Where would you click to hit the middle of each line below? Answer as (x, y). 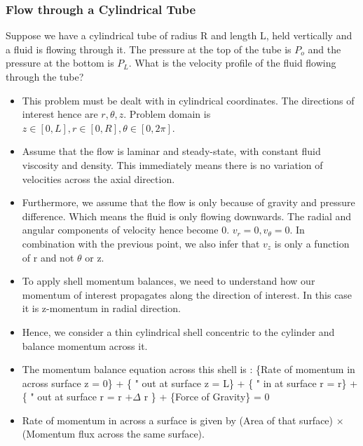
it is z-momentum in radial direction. (101, 308)
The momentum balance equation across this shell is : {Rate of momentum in (189, 369)
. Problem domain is (167, 114)
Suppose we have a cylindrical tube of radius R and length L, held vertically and (179, 35)
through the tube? (45, 76)
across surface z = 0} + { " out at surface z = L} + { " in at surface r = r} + (190, 383)
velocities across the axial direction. (98, 178)
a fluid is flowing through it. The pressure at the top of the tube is (149, 49)
